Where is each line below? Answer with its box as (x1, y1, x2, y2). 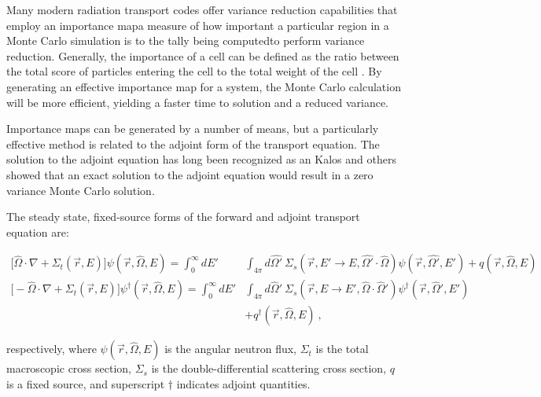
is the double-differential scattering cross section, (151, 360, 387, 377)
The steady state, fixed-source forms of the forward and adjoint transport (6, 208, 360, 225)
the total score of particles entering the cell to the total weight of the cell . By (6, 63, 382, 79)
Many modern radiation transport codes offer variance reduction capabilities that (6, 2, 398, 17)
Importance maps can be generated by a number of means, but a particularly (6, 120, 379, 137)
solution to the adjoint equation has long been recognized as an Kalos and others (6, 151, 396, 167)
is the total (315, 340, 369, 357)
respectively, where (6, 340, 97, 357)
